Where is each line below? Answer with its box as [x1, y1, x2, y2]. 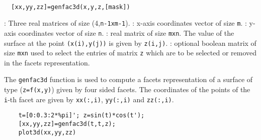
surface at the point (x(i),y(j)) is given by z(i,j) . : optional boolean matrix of [4, 37, 256, 48]
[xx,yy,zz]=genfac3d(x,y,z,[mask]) [11, 3, 130, 11]
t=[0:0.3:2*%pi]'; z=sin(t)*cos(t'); [18, 112, 145, 119]
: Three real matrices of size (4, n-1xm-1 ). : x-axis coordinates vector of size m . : [4, 18, 247, 28]
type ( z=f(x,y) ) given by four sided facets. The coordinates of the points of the [4, 84, 250, 95]
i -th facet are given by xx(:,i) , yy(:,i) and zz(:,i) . [4, 94, 174, 104]
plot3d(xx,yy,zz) [18, 128, 76, 136]
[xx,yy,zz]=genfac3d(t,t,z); [18, 120, 116, 128]
